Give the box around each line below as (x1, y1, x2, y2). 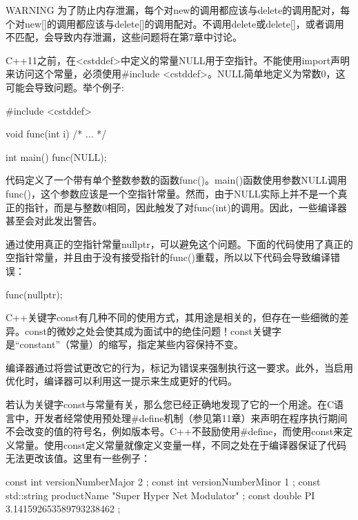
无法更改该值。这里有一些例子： (6, 451, 150, 465)
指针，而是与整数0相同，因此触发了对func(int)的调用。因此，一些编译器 (24, 200, 347, 214)
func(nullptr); (6, 287, 63, 301)
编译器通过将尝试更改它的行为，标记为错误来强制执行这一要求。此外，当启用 (6, 360, 353, 374)
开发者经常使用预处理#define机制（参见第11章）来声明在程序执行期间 (34, 410, 348, 425)
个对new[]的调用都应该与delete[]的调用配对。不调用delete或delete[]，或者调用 (6, 16, 344, 30)
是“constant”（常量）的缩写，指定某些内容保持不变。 (6, 337, 244, 352)
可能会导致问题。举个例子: (6, 79, 124, 94)
